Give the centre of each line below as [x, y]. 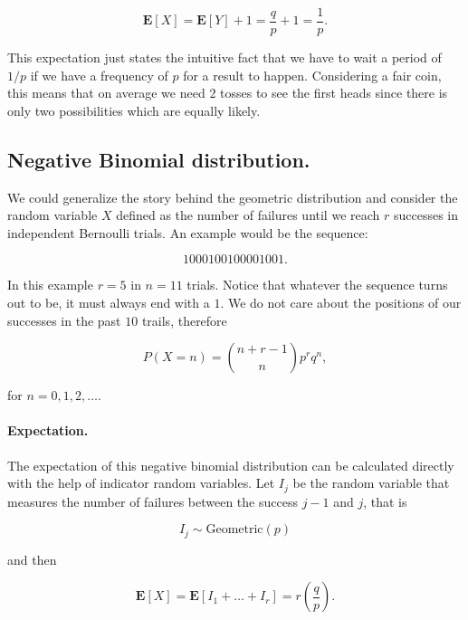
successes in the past [64, 320]
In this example [50, 285]
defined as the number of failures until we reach [248, 215]
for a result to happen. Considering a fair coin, [312, 75]
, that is [385, 501]
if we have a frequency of [99, 75]
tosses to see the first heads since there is [334, 93]
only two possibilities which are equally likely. [134, 110]
